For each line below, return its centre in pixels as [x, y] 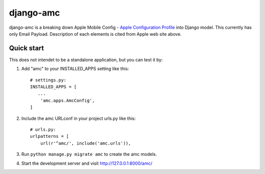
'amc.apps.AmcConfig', [67, 100]
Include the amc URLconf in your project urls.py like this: [79, 118]
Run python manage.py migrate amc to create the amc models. [89, 154]
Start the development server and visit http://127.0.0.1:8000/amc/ [87, 163]
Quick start [26, 48]
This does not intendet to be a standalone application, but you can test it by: [86, 60]
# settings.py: [48, 80]
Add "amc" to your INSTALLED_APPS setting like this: [75, 69]
